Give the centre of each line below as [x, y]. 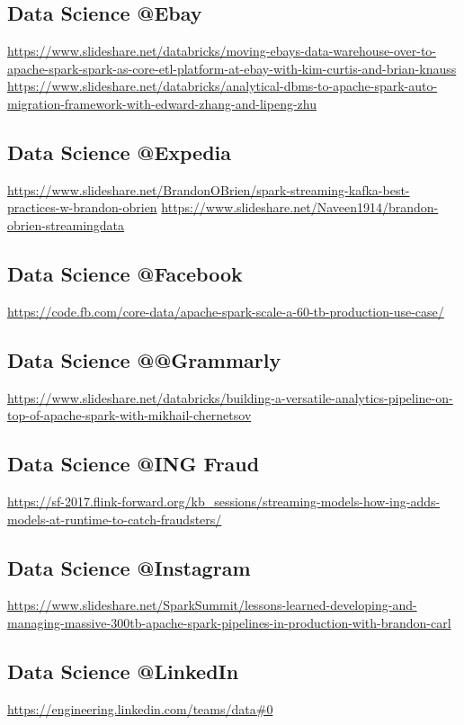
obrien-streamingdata [66, 224]
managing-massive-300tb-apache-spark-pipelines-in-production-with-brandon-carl [229, 622]
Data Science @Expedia [120, 152]
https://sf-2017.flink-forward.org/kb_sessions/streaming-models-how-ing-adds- [224, 501]
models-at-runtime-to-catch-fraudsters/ [115, 519]
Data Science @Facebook [125, 273]
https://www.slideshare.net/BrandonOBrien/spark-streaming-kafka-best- [209, 189]
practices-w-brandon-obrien [82, 207]
